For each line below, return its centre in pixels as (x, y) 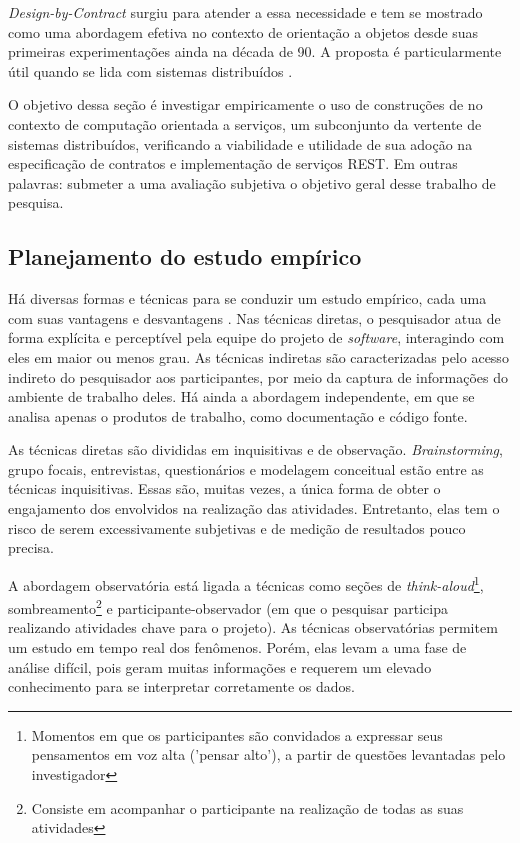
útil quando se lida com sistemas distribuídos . (150, 70)
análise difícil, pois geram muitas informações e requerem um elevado (220, 666)
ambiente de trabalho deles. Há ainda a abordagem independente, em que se (241, 396)
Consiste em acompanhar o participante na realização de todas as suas (247, 807)
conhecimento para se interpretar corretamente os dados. (181, 686)
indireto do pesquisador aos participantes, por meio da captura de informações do (258, 376)
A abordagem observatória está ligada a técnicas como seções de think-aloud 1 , (246, 583)
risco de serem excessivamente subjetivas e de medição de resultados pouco (237, 527)
